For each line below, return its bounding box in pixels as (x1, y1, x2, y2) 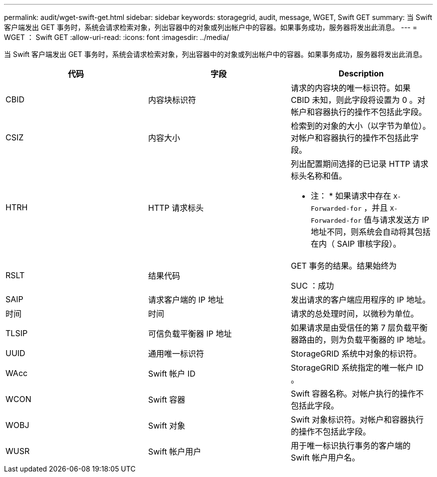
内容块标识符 (148, 95, 196, 105)
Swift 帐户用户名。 (290, 453, 360, 463)
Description (338, 68, 384, 78)
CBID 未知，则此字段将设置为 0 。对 (290, 95, 426, 105)
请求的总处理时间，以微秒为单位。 (290, 309, 419, 319)
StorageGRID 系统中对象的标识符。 (290, 349, 422, 359)
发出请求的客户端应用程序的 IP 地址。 (290, 295, 431, 305)
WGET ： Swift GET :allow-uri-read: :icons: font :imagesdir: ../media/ (4, 33, 229, 41)
